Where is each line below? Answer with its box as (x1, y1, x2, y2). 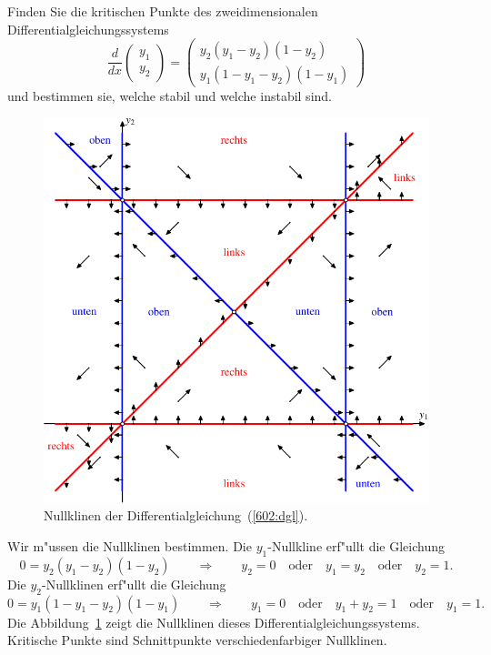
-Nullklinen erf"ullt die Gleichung (42, 574, 226, 593)
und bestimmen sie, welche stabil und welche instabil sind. (7, 86, 332, 106)
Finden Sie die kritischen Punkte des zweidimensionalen (7, 2, 318, 20)
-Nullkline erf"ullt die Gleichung (267, 536, 446, 555)
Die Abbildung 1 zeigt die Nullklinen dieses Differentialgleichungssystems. (7, 612, 420, 631)
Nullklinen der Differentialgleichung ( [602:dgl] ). (44, 506, 308, 525)
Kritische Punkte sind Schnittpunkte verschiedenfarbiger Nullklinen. (7, 630, 387, 650)
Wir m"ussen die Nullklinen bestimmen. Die (7, 536, 252, 555)
